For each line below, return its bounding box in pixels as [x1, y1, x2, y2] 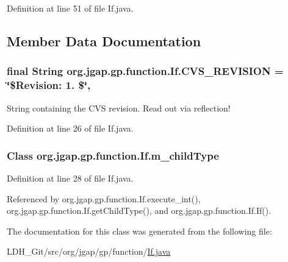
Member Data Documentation [7, 31, 201, 50]
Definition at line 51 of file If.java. [7, 2, 134, 14]
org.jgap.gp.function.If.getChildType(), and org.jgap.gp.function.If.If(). [7, 204, 272, 217]
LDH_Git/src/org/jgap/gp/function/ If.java [7, 245, 171, 258]
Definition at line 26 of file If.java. [7, 122, 134, 135]
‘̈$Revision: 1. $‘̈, [7, 77, 91, 93]
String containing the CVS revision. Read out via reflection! [7, 101, 231, 114]
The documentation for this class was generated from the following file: [7, 224, 272, 237]
